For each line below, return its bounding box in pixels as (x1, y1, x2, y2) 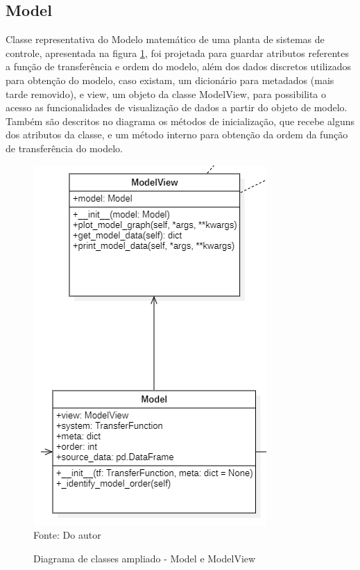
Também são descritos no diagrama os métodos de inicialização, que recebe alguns (6, 113, 354, 128)
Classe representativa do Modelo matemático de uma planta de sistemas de (6, 32, 325, 47)
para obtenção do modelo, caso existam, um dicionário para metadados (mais (6, 72, 334, 87)
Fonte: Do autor (33, 528, 101, 542)
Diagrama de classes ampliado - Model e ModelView (33, 551, 256, 565)
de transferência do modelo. (6, 140, 123, 155)
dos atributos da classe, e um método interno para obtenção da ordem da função (6, 127, 348, 142)
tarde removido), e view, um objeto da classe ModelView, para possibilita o (6, 86, 327, 101)
